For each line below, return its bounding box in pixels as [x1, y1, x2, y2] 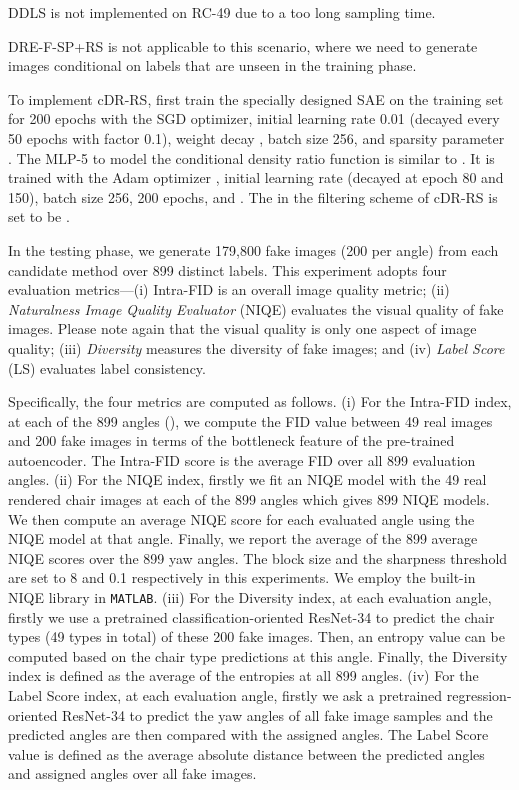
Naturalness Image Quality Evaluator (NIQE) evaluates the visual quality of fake [8, 298, 504, 319]
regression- [446, 685, 512, 706]
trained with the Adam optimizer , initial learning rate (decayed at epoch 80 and [8, 167, 504, 188]
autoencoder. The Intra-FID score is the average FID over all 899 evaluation [8, 449, 476, 470]
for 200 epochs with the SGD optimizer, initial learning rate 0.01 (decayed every [8, 108, 500, 129]
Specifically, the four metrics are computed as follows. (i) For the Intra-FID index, [8, 391, 512, 412]
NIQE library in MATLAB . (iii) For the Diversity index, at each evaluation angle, [8, 587, 492, 608]
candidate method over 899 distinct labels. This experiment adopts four [8, 259, 447, 280]
